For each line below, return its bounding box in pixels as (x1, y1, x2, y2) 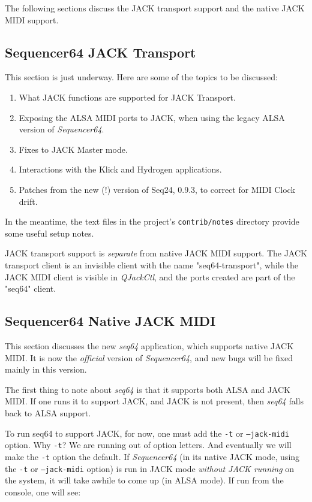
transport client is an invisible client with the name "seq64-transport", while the (5, 258, 298, 271)
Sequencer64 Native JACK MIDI (5, 312, 216, 330)
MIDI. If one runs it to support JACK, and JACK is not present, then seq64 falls (5, 395, 304, 407)
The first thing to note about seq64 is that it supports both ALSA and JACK (5, 383, 290, 395)
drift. (19, 195, 38, 207)
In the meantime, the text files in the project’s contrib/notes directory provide (5, 215, 299, 228)
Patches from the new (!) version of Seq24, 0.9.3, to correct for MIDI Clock (19, 183, 295, 195)
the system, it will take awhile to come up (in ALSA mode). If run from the (5, 474, 284, 486)
